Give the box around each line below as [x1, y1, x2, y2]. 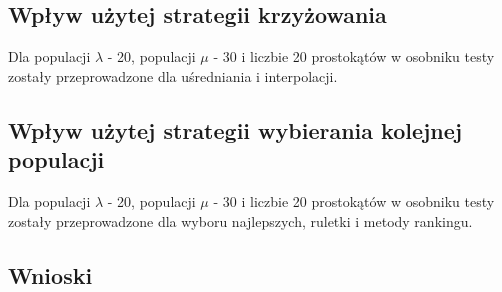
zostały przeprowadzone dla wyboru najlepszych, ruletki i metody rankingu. [8, 210, 473, 231]
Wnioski [8, 259, 93, 290]
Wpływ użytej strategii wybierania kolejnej [8, 114, 463, 145]
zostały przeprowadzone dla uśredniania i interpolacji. [8, 65, 338, 86]
